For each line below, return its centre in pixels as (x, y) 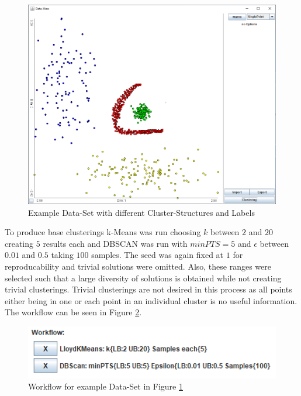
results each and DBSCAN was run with (115, 243)
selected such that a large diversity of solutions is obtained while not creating (143, 278)
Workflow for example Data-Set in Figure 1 (105, 386)
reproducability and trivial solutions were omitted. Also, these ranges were (138, 266)
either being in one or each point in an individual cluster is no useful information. (151, 300)
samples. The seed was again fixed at (158, 255)
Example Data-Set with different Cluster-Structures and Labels (141, 212)
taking (62, 255)
